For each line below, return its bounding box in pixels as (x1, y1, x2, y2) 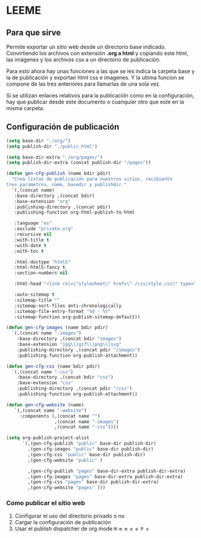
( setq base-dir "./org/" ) (6, 138, 71, 144)
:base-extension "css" (17, 380, 74, 386)
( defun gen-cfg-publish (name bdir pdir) (6, 171, 111, 177)
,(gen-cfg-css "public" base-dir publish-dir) (28, 451, 146, 458)
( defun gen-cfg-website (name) (6, 402, 84, 408)
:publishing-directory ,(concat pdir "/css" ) (17, 385, 133, 392)
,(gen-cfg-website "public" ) (28, 457, 103, 463)
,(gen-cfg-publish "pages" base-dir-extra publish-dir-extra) (28, 468, 186, 474)
